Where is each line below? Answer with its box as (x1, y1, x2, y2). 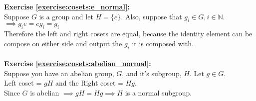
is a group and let (39, 11, 93, 21)
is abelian (30, 87, 59, 98)
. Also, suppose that (121, 11, 182, 21)
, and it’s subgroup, (122, 68, 182, 78)
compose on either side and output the (4, 38, 122, 48)
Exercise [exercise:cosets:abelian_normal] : (4, 58, 151, 69)
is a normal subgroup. (125, 87, 192, 98)
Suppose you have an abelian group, (4, 68, 114, 78)
